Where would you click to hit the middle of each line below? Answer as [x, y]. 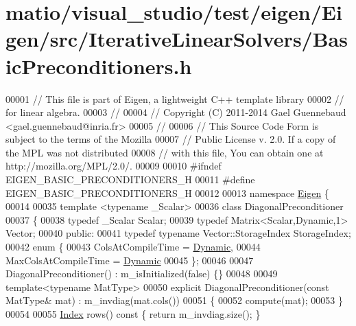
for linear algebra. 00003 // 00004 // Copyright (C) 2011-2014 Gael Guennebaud [176, 112]
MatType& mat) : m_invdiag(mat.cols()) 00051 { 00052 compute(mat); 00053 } [175, 300]
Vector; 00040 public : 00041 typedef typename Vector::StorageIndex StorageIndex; [178, 233]
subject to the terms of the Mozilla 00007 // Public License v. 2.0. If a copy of [171, 139]
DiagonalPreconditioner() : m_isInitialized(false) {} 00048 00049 [142, 273]
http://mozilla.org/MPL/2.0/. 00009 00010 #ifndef [114, 166]
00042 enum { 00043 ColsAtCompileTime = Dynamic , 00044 [133, 247]
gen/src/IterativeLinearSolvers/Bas [177, 39]
